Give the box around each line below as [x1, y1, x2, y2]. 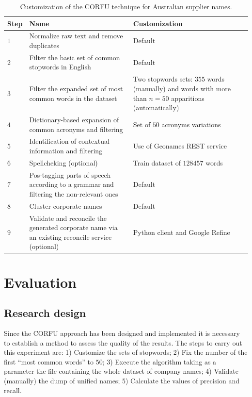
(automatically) [133, 102, 179, 113]
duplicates [29, 40, 60, 50]
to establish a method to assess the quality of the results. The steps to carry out [4, 337, 242, 347]
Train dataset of [133, 157, 181, 167]
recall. [4, 385, 22, 395]
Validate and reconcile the [29, 213, 107, 223]
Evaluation [4, 272, 77, 292]
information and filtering [29, 145, 103, 155]
